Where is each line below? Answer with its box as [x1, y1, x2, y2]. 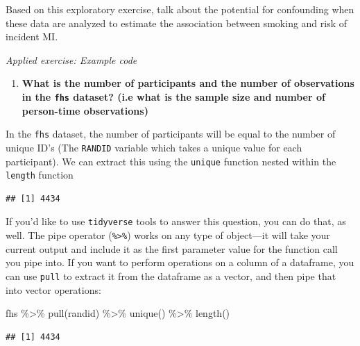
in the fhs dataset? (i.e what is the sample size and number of [22, 89, 325, 104]
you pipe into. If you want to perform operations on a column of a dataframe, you [6, 255, 354, 270]
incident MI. [6, 29, 58, 44]
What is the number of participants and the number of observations [22, 76, 354, 90]
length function [6, 167, 74, 182]
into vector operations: [6, 282, 101, 297]
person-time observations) [22, 103, 148, 117]
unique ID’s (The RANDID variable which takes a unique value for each [6, 140, 302, 154]
